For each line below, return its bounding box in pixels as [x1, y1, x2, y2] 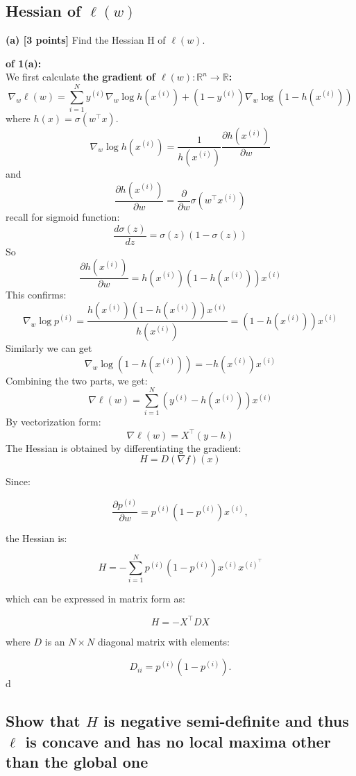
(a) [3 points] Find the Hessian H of [6, 33, 166, 47]
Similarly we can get [6, 341, 92, 355]
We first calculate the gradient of [6, 69, 155, 84]
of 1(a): [6, 56, 42, 70]
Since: [6, 474, 31, 489]
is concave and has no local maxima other [25, 730, 331, 752]
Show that [6, 710, 80, 732]
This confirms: [6, 287, 67, 301]
